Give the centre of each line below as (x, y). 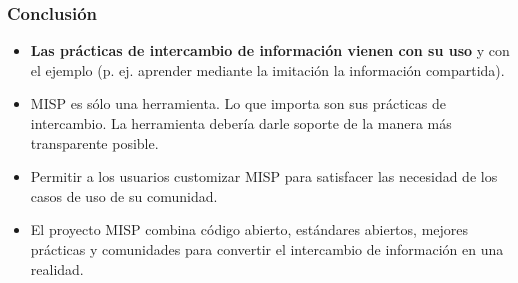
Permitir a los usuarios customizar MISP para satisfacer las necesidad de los (264, 176)
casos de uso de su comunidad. (124, 195)
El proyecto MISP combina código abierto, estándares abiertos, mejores (249, 229)
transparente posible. (94, 142)
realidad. (57, 268)
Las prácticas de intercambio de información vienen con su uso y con (270, 50)
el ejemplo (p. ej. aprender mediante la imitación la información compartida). (267, 69)
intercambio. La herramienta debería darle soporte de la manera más (241, 123)
